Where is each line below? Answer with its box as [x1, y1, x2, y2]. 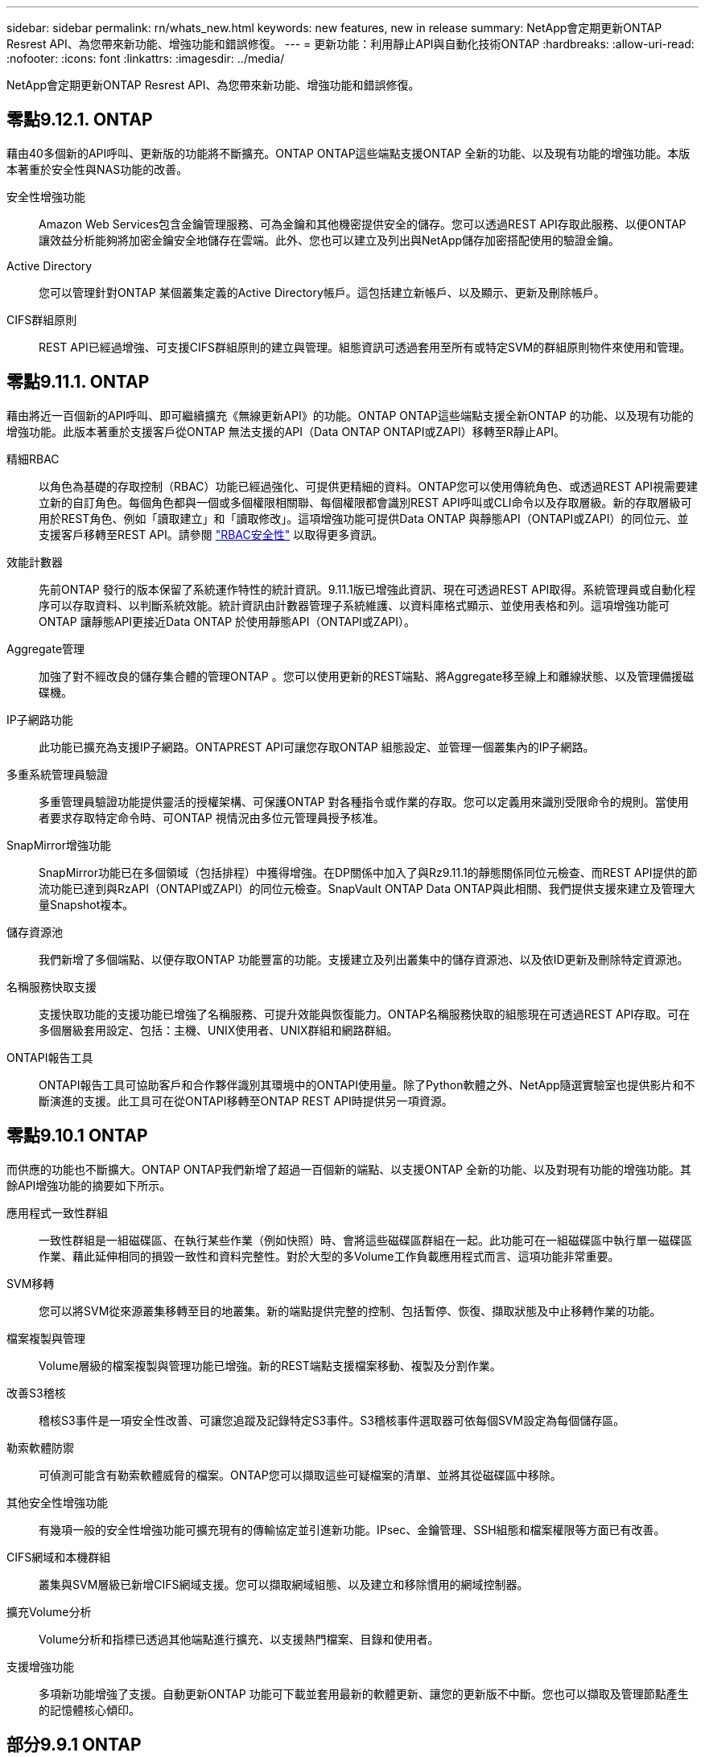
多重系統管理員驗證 [6, 767, 108, 781]
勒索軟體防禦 [6, 1440, 74, 1455]
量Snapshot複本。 [39, 897, 134, 911]
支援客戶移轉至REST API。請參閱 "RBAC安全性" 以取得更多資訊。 [39, 527, 384, 541]
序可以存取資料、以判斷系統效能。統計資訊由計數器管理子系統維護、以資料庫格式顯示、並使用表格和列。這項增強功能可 [39, 598, 670, 612]
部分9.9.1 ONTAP [6, 1734, 142, 1755]
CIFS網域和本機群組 [6, 1549, 111, 1564]
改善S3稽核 [6, 1385, 66, 1400]
